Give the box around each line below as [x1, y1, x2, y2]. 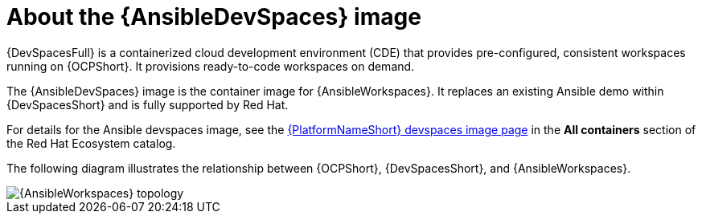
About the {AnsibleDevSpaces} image [6, 3, 421, 31]
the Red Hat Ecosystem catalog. [6, 136, 176, 150]
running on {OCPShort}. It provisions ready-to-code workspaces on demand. [6, 59, 415, 73]
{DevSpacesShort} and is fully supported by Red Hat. [6, 97, 289, 112]
